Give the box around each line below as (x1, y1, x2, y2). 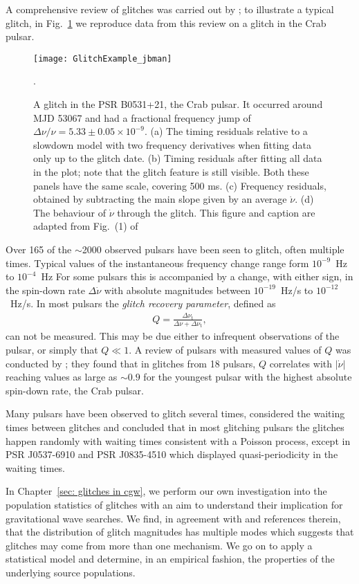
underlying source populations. (6, 565, 136, 579)
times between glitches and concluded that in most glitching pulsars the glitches (6, 419, 344, 434)
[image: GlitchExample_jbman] (33, 53, 172, 64)
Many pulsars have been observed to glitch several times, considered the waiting (6, 406, 345, 421)
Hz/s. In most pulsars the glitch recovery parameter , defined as (10, 296, 276, 311)
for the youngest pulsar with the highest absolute (143, 369, 352, 384)
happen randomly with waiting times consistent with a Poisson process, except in (6, 433, 351, 448)
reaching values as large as (6, 369, 118, 384)
